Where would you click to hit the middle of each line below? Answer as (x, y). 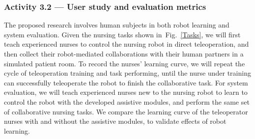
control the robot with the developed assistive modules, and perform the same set (127, 101)
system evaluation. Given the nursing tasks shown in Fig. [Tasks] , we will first (122, 34)
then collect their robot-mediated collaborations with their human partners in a (124, 54)
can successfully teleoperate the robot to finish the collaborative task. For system (126, 82)
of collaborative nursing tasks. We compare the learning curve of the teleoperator (126, 111)
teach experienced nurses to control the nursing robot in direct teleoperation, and (127, 44)
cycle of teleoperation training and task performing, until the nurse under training (127, 73)
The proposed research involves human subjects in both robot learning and (117, 25)
